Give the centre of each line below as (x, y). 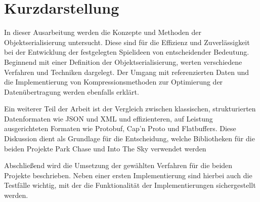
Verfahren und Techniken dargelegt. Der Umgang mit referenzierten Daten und (127, 72)
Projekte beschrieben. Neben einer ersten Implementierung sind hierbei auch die (128, 175)
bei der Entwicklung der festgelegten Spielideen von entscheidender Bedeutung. (127, 52)
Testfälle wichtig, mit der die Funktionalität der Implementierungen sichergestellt (130, 185)
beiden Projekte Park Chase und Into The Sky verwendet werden (105, 148)
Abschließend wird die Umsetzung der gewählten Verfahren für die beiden (118, 165)
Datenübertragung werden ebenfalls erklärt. (72, 91)
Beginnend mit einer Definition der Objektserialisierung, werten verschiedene (123, 62)
